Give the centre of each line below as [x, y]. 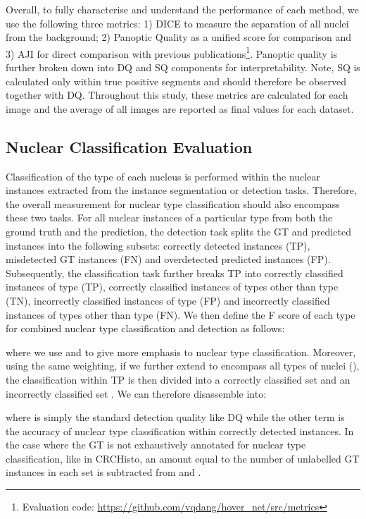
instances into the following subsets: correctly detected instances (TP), [158, 245]
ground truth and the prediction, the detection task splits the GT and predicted [178, 231]
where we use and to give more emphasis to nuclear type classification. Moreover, [181, 352]
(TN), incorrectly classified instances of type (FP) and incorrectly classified [168, 300]
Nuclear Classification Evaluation [129, 146]
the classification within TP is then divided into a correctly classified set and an [178, 379]
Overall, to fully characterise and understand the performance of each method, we [182, 9]
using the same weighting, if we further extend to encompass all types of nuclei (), [183, 366]
